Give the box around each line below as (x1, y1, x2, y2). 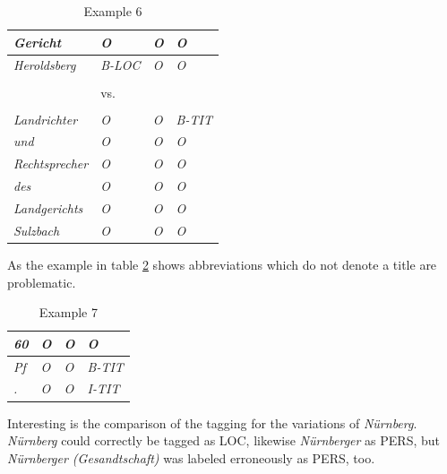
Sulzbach (13, 220, 60, 239)
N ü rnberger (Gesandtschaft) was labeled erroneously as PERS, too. (7, 448, 375, 467)
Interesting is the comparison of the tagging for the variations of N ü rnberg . (7, 413, 417, 432)
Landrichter (13, 109, 78, 128)
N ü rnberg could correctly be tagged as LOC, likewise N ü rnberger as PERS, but (7, 431, 441, 450)
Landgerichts (13, 199, 83, 217)
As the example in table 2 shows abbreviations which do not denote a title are (7, 254, 437, 273)
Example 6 (83, 2, 142, 20)
